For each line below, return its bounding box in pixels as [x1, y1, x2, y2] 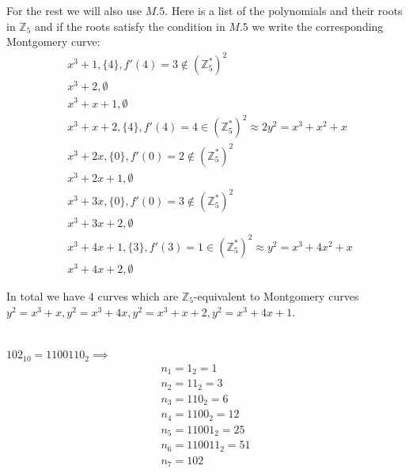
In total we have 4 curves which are [6, 287, 179, 304]
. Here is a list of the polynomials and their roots [165, 2, 403, 18]
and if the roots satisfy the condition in [35, 17, 225, 34]
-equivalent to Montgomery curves [193, 287, 359, 304]
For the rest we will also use [6, 2, 142, 18]
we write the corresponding [252, 17, 384, 34]
